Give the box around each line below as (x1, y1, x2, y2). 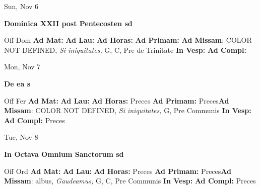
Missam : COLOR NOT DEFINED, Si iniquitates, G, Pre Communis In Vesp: (4, 105, 251, 116)
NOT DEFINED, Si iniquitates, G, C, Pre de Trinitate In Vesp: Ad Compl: (4, 44, 246, 55)
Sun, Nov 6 (4, 1, 39, 11)
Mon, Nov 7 (4, 61, 41, 72)
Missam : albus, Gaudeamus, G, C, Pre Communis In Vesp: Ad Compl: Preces (4, 175, 256, 186)
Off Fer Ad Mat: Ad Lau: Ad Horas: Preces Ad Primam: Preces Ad (4, 95, 229, 106)
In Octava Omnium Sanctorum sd (4, 148, 124, 159)
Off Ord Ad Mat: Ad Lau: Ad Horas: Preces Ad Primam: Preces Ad (4, 165, 231, 176)
